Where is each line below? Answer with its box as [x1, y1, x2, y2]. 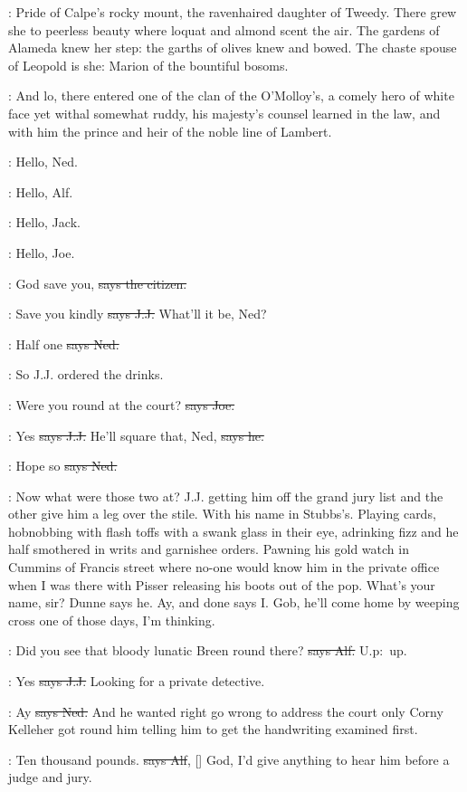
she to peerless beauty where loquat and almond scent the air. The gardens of [8, 20, 440, 39]
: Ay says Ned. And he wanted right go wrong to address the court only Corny [8, 701, 443, 720]
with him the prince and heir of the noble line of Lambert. [8, 121, 332, 140]
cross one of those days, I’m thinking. [8, 610, 215, 629]
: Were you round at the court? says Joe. [8, 395, 235, 414]
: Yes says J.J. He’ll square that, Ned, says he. [8, 425, 264, 444]
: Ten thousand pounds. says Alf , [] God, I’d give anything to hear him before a [8, 749, 450, 768]
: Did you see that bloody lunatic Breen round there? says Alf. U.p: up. [8, 641, 407, 660]
